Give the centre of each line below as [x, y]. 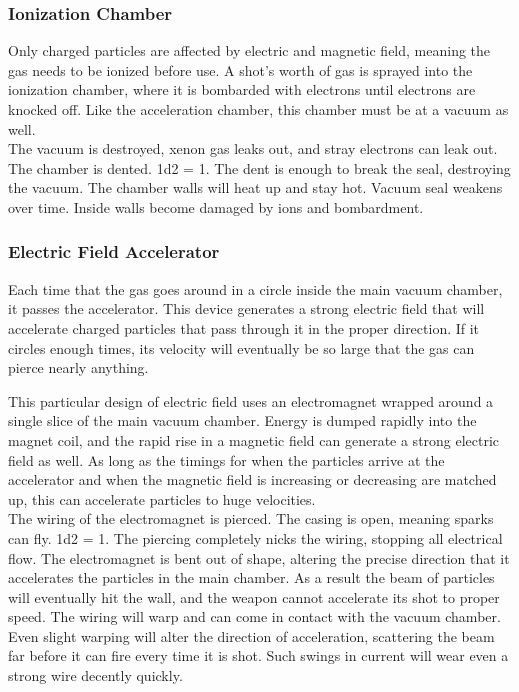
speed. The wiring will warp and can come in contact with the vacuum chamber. [254, 616]
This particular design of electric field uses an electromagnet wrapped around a [251, 400]
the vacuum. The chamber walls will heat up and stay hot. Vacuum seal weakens [255, 187]
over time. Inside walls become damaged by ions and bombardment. [216, 206]
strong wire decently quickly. [95, 675]
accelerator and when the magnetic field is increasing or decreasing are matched [252, 479]
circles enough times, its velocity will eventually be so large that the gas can [241, 347]
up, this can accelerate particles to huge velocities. [162, 498]
